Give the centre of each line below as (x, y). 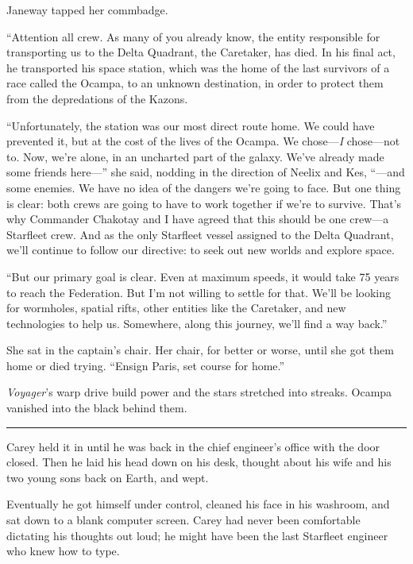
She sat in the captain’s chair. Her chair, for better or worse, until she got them (200, 350)
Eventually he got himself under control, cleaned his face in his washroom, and (198, 504)
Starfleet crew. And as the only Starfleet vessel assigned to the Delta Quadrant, (200, 234)
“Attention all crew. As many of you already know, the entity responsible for (193, 36)
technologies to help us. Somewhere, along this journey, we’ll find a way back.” (197, 323)
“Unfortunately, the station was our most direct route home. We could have (191, 125)
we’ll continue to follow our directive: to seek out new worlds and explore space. (201, 250)
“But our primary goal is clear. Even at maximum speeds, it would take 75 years (203, 276)
